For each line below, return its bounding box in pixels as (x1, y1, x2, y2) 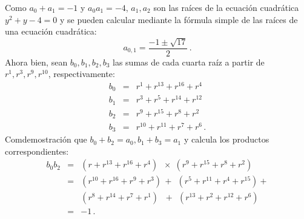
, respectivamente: (48, 67, 115, 80)
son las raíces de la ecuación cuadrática (153, 1, 299, 13)
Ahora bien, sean (5, 55, 68, 68)
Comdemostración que (5, 133, 87, 146)
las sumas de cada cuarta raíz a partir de (113, 55, 265, 68)
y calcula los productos (183, 133, 269, 146)
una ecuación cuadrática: (5, 25, 97, 38)
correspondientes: (5, 144, 69, 157)
